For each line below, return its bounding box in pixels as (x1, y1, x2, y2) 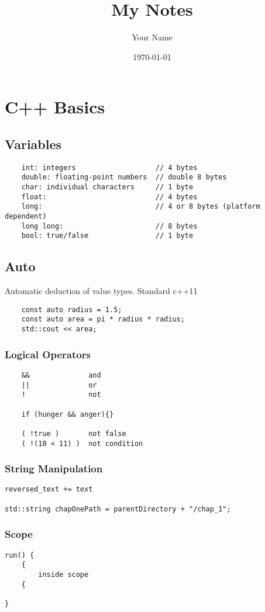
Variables (5, 134, 62, 153)
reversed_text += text (5, 485, 93, 494)
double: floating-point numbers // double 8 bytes (21, 173, 227, 182)
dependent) (5, 212, 47, 220)
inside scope (38, 570, 89, 579)
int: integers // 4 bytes (21, 163, 198, 172)
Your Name (132, 31, 173, 43)
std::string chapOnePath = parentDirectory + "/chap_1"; (5, 504, 231, 513)
